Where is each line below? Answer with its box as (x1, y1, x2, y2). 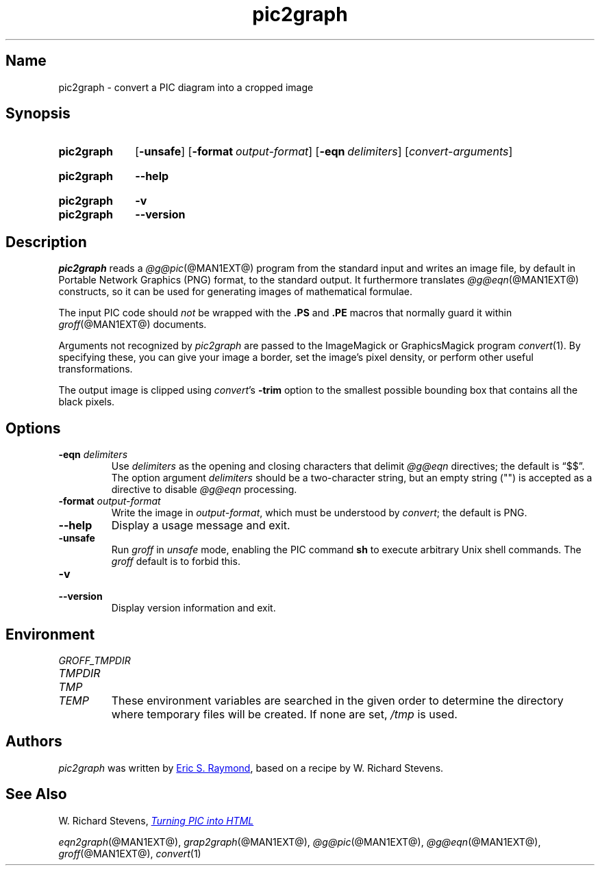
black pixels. (58, 396, 115, 408)
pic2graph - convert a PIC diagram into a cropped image (58, 81, 314, 93)
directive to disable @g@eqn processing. (111, 483, 297, 496)
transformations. (58, 363, 133, 375)
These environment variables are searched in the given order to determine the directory (111, 693, 564, 707)
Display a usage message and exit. (111, 518, 290, 533)
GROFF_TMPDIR (58, 654, 131, 666)
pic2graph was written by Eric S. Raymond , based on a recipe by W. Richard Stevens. (58, 761, 444, 774)
